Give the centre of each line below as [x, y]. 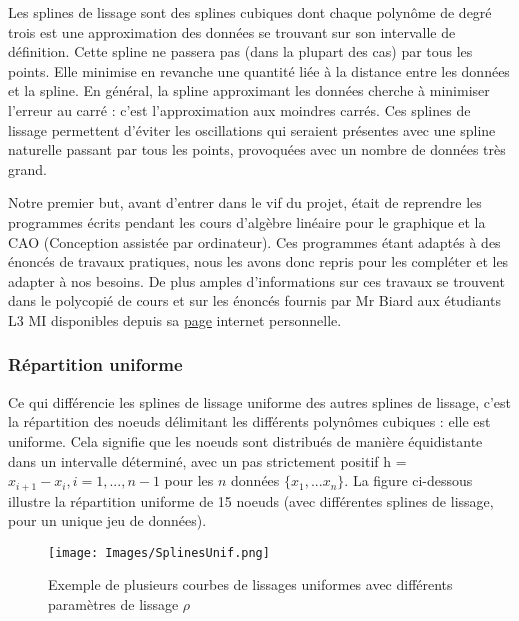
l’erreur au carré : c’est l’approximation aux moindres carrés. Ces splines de [239, 109]
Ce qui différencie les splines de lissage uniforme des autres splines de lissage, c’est [260, 401]
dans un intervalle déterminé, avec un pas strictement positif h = [207, 460]
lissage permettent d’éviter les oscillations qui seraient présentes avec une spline [252, 129]
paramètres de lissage [113, 603]
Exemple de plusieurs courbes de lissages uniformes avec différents [250, 584]
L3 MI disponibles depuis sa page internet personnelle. [175, 319]
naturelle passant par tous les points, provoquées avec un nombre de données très [257, 149]
